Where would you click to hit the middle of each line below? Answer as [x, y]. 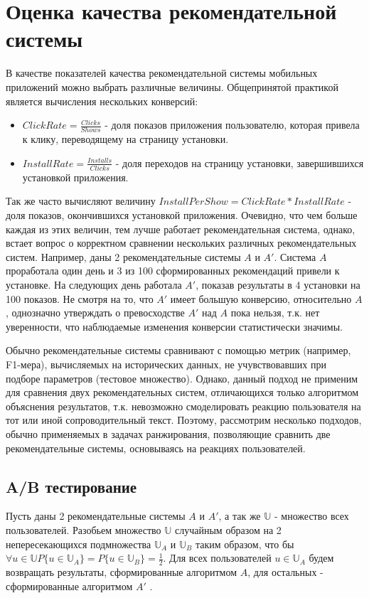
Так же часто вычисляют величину [81, 201]
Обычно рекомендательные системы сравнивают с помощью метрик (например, [178, 350]
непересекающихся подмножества [79, 544]
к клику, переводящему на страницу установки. [125, 138]
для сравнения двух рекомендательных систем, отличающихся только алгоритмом [182, 392]
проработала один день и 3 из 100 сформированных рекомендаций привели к [173, 271]
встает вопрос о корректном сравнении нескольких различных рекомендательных [181, 243]
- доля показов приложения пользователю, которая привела [232, 125]
